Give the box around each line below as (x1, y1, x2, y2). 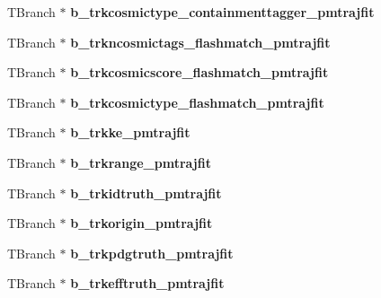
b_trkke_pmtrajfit (70, 123, 190, 142)
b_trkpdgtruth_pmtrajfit (70, 243, 234, 262)
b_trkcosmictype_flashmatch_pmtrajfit (70, 92, 324, 111)
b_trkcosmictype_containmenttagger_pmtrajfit (70, 3, 375, 21)
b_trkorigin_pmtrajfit (70, 214, 213, 232)
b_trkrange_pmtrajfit (70, 153, 211, 171)
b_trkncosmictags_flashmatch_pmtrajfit (70, 32, 331, 51)
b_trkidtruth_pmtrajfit (70, 183, 222, 202)
